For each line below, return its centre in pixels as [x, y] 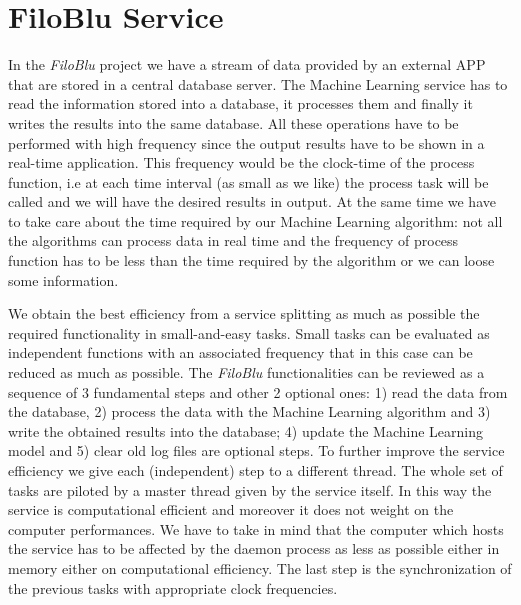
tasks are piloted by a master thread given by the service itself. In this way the [250, 489]
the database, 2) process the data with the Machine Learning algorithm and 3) [249, 411]
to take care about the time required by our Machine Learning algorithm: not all [255, 220]
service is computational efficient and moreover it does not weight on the [231, 509]
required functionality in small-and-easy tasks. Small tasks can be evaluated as [249, 332]
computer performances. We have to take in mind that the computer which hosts [256, 528]
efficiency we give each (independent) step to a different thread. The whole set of [255, 470]
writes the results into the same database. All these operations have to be [233, 122]
